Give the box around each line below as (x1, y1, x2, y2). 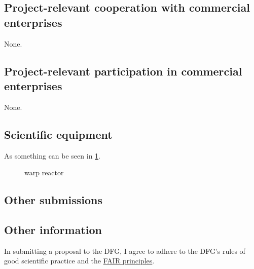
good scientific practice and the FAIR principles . (4, 255, 155, 266)
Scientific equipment (4, 126, 113, 142)
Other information (4, 221, 102, 237)
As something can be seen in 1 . (4, 150, 100, 161)
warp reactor (24, 167, 64, 178)
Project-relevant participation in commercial (4, 63, 242, 79)
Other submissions (4, 192, 102, 208)
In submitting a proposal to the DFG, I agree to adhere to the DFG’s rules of (4, 245, 245, 256)
